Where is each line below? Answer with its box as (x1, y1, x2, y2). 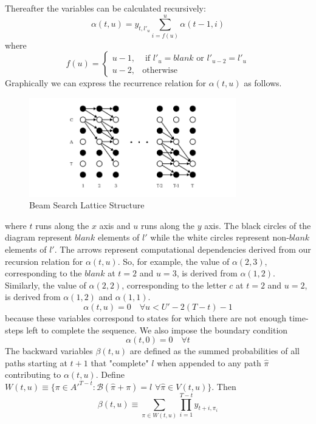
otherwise (142, 66, 177, 75)
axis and (99, 219, 131, 231)
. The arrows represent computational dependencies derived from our (54, 242, 311, 255)
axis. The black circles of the (204, 219, 311, 231)
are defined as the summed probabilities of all (129, 344, 300, 357)
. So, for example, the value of (117, 255, 230, 267)
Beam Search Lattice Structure (29, 199, 145, 211)
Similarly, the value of (5, 278, 86, 291)
